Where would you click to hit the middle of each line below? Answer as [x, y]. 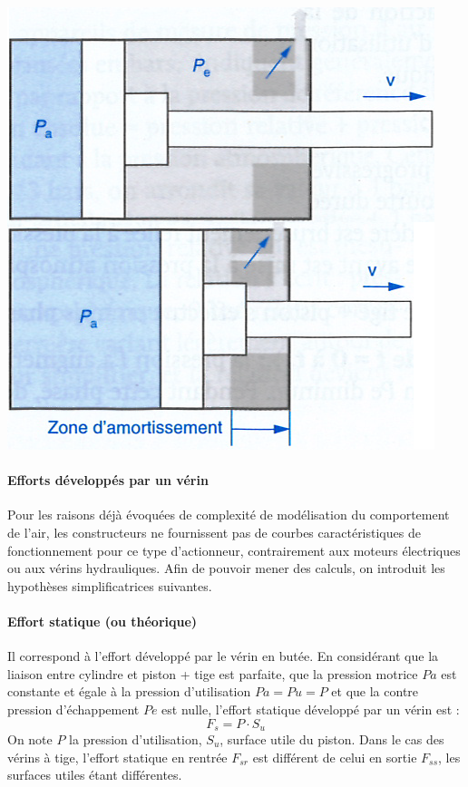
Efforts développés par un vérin [108, 480]
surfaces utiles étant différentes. [95, 775]
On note [30, 738]
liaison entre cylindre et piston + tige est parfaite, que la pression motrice [213, 673]
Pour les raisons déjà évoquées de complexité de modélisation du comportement [229, 515]
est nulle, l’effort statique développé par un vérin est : [311, 709]
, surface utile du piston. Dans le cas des [332, 738]
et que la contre [375, 691]
